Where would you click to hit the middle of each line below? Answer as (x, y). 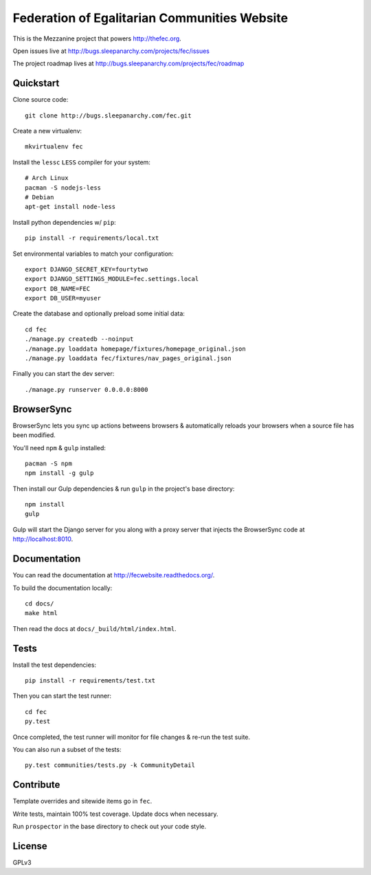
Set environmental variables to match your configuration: (93, 254)
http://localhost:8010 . (43, 539)
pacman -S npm (48, 463)
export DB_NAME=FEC (58, 288)
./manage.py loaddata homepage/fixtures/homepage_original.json (136, 348)
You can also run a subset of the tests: (67, 749)
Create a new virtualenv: (47, 131)
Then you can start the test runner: (62, 696)
